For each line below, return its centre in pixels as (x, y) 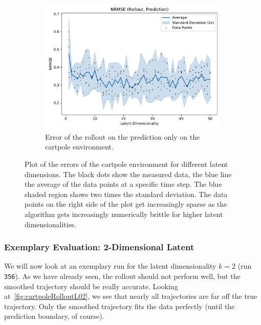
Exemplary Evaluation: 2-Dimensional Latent (99, 247)
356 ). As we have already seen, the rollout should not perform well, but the (122, 276)
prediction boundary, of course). (54, 316)
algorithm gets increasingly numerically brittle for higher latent (124, 214)
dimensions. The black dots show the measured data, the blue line (128, 174)
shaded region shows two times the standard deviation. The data (126, 194)
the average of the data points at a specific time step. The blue (123, 184)
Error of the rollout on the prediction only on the (123, 136)
